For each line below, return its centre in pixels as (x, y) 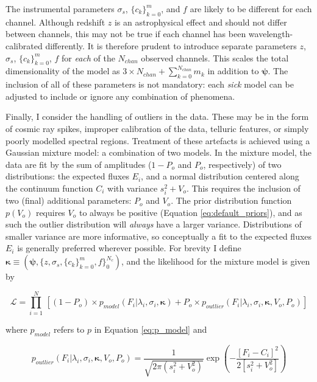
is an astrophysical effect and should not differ (201, 22)
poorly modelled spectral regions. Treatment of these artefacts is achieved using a (158, 140)
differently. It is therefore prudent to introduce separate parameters (171, 45)
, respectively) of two (242, 164)
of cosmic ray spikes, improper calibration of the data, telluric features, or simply (157, 128)
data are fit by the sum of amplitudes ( (79, 164)
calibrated (24, 45)
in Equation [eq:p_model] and (151, 329)
